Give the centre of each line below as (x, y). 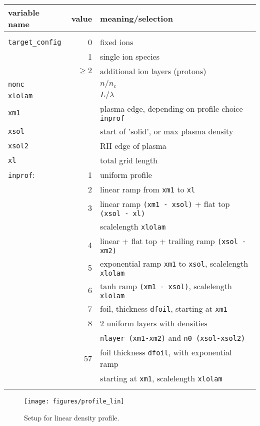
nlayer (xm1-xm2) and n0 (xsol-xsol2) (173, 338)
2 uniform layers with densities (154, 323)
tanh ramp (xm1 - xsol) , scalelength (166, 286)
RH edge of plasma (133, 146)
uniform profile (126, 175)
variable (24, 12)
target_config (35, 42)
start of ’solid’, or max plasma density (167, 131)
